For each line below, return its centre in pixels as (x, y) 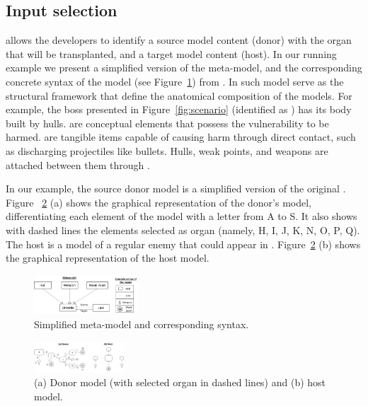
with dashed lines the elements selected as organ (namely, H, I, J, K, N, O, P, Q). (183, 230)
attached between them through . (78, 164)
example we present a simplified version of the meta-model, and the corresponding (184, 68)
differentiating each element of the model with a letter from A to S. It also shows (182, 216)
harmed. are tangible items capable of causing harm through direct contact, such (181, 137)
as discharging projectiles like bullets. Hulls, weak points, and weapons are (167, 150)
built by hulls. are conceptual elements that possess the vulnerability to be (167, 123)
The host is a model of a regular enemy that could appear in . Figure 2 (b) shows (183, 244)
